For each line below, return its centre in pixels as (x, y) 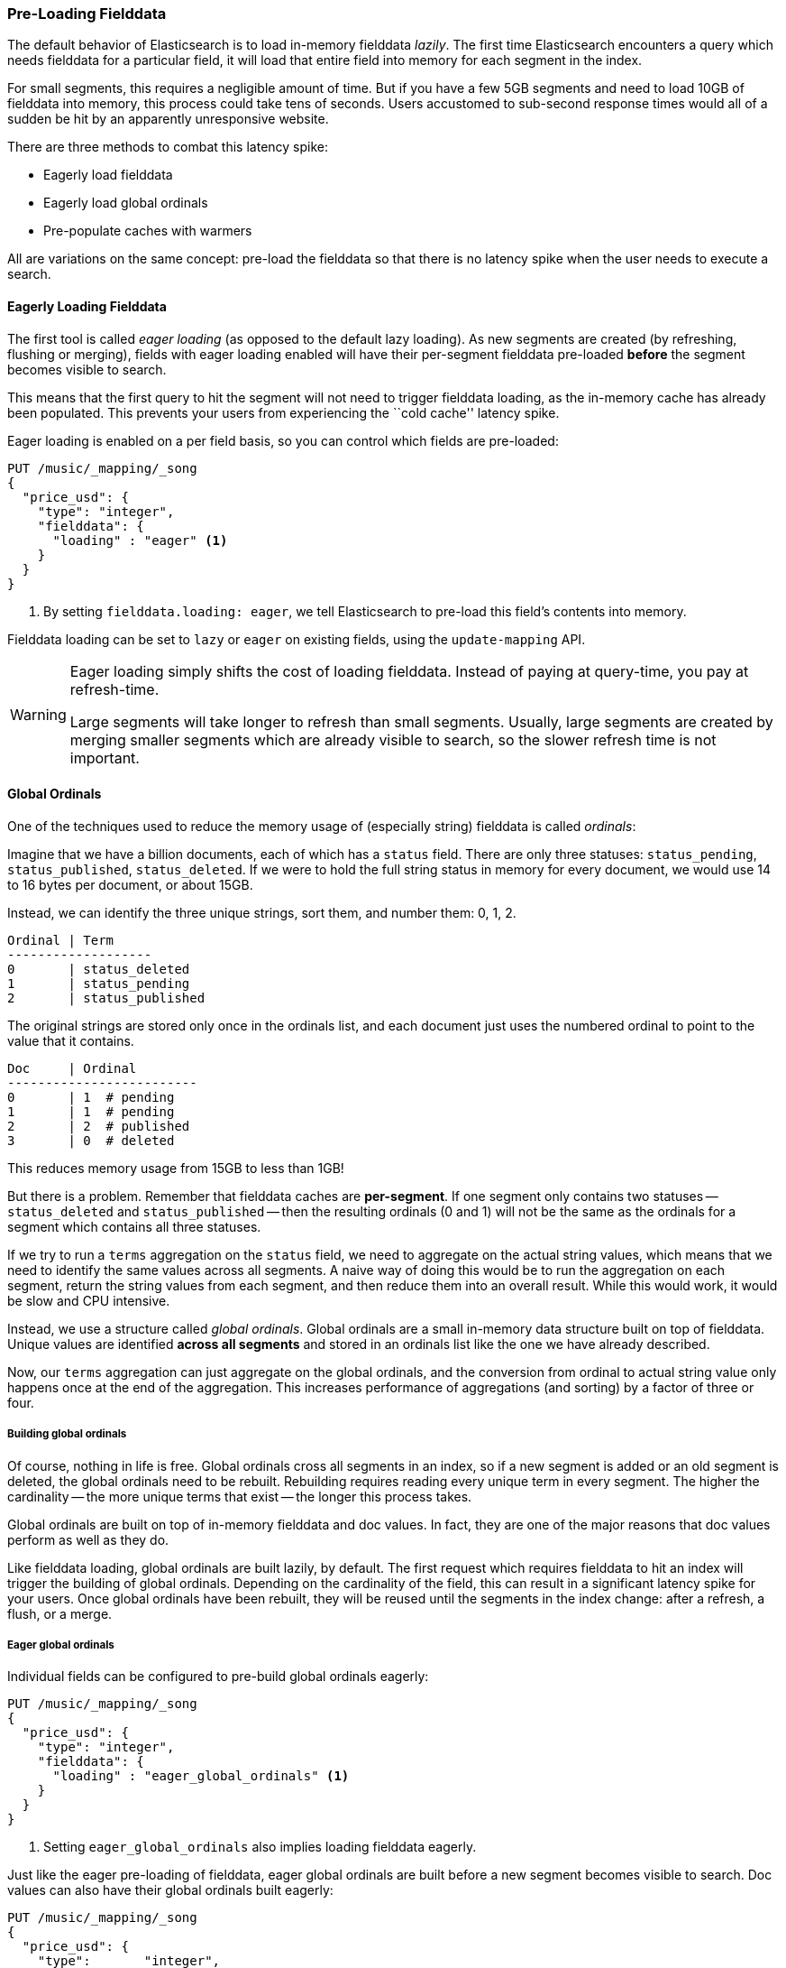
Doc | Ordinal (72, 1068)
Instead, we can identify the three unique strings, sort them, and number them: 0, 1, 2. (262, 912)
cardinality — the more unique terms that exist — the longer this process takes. (240, 1496)
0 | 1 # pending (91, 1097)
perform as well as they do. (88, 1539)
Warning (38, 714)
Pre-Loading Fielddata (87, 14)
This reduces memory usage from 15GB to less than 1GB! (176, 1168)
